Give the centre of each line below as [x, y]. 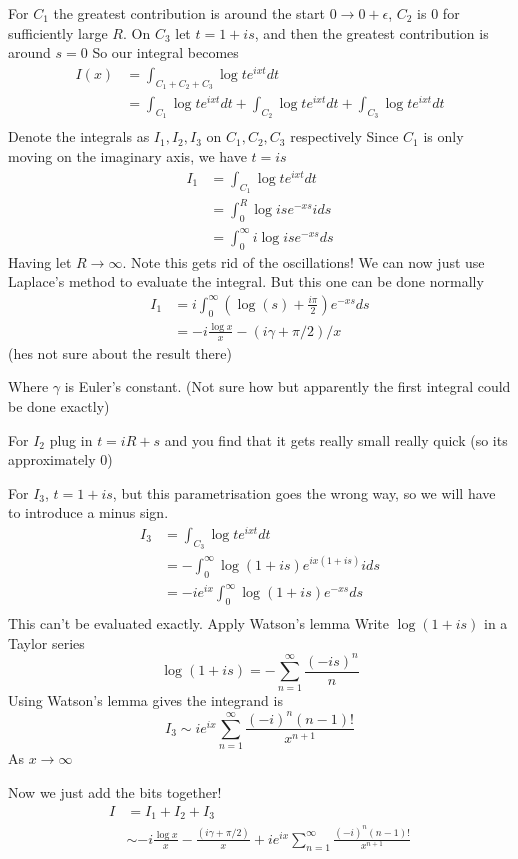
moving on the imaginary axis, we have [127, 156]
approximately [52, 459]
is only [443, 136]
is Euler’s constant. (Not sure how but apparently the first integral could [287, 386]
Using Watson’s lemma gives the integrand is [145, 700]
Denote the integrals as [79, 136]
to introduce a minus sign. [88, 512]
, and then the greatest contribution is [371, 32]
